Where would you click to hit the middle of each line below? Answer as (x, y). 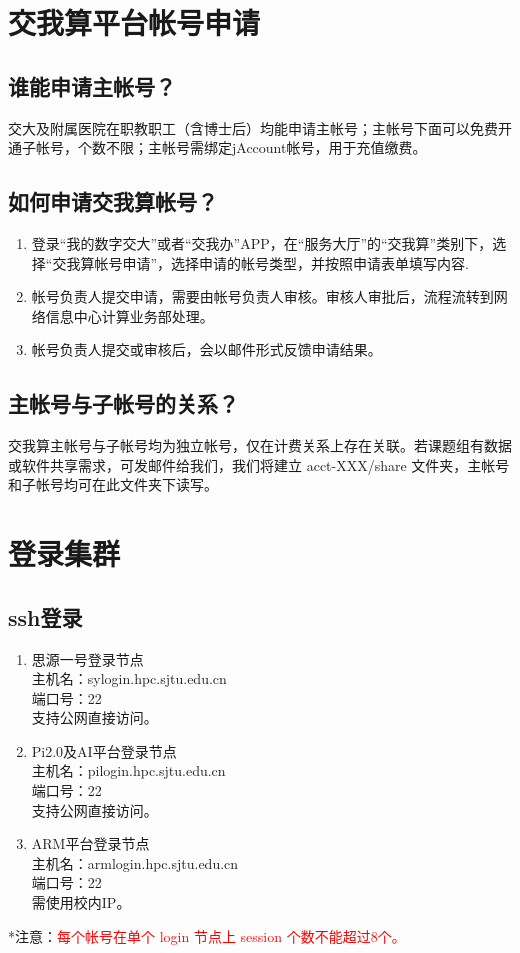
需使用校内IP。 (81, 902)
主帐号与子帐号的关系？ (123, 403)
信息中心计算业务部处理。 (129, 315)
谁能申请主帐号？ (92, 85)
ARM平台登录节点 (90, 843)
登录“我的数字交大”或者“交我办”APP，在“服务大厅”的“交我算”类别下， (262, 242)
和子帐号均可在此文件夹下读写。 (113, 484)
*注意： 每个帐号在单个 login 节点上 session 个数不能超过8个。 (207, 935)
